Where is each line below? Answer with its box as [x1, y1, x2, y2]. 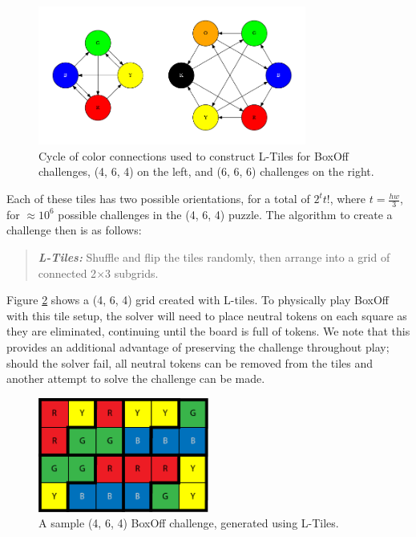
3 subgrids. [105, 264, 159, 281]
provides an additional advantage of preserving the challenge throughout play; [6, 339, 390, 355]
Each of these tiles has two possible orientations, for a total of [6, 190, 310, 207]
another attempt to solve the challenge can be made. [6, 370, 265, 387]
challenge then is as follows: [6, 222, 142, 238]
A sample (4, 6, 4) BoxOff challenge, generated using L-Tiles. [38, 515, 339, 531]
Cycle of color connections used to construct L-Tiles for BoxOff [38, 147, 349, 164]
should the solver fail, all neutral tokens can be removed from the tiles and [6, 354, 374, 371]
